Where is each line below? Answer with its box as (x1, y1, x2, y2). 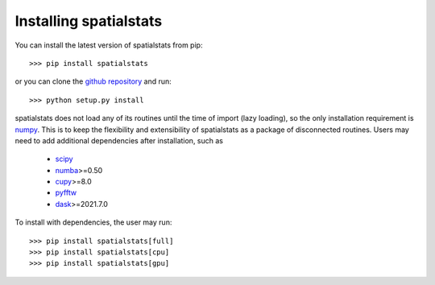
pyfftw (55, 188, 77, 197)
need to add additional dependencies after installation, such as (14, 135, 223, 145)
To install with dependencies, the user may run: (14, 217, 172, 227)
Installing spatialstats (14, 12, 163, 30)
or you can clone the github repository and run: (14, 76, 172, 86)
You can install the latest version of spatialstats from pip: (14, 40, 203, 50)
